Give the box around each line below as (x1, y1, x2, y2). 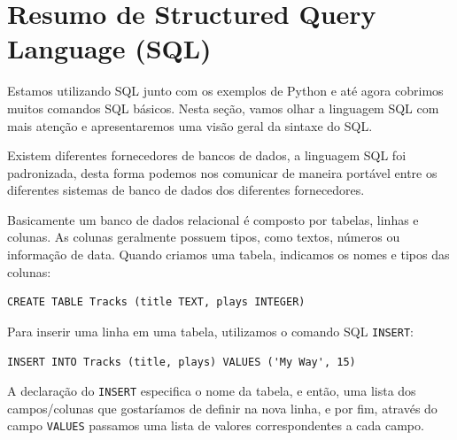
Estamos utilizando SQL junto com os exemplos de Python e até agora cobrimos (7, 81, 444, 100)
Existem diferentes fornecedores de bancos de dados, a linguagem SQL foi (7, 146, 407, 165)
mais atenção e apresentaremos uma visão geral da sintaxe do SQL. (7, 116, 373, 135)
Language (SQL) (7, 30, 212, 66)
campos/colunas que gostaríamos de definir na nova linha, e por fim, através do (7, 398, 438, 417)
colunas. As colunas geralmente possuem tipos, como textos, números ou (7, 228, 400, 246)
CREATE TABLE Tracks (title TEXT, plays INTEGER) (7, 296, 306, 309)
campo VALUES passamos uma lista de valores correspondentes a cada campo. (7, 416, 424, 435)
